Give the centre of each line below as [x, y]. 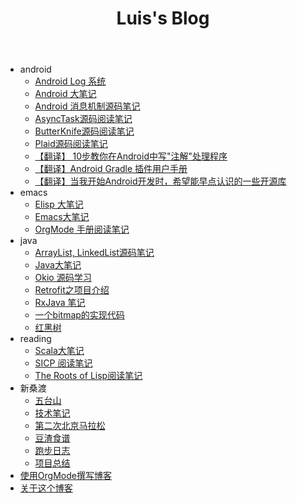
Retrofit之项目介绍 [72, 290]
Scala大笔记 [59, 351]
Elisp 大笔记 [59, 204]
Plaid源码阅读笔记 [71, 144]
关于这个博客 [46, 488]
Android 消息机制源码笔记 [87, 106]
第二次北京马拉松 [70, 426]
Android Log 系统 [70, 81]
